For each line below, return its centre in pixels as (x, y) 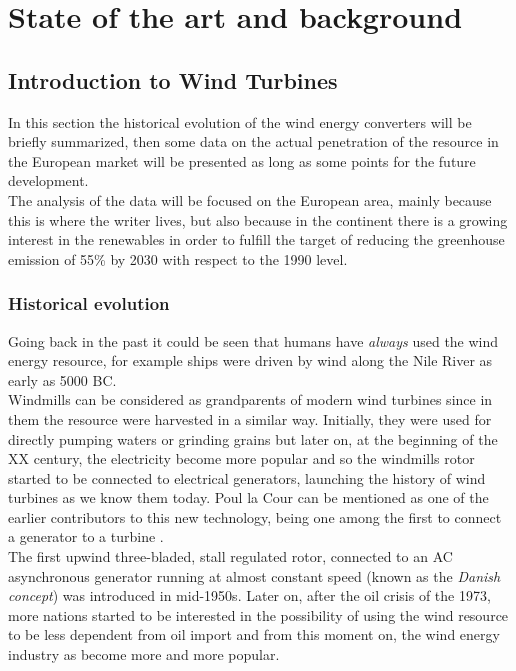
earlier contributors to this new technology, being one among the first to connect (255, 516)
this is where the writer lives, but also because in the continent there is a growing (258, 219)
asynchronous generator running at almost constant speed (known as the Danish (254, 575)
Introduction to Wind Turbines (173, 79)
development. (48, 180)
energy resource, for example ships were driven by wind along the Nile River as (250, 360)
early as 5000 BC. (62, 379)
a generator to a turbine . (86, 536)
